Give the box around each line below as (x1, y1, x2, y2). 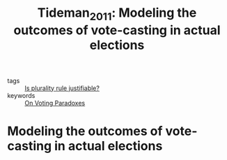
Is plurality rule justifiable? (24, 84, 100, 92)
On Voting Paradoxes (24, 99, 86, 107)
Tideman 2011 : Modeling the (37, 5, 197, 23)
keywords (7, 91, 36, 99)
